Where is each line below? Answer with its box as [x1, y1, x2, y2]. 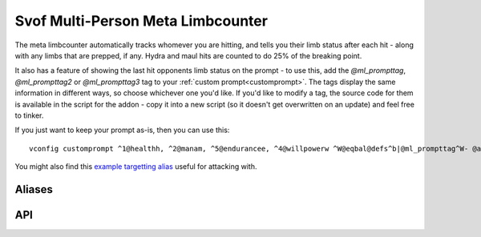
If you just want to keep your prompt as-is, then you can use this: [14, 125, 230, 135]
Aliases [14, 183, 54, 196]
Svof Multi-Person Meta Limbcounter [14, 12, 269, 30]
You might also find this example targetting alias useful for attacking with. [14, 162, 257, 171]
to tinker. [14, 110, 44, 120]
